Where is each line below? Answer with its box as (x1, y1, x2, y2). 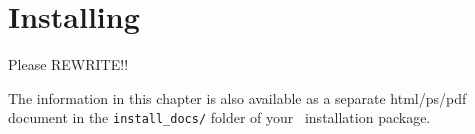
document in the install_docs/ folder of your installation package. (8, 107, 431, 128)
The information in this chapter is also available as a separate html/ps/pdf (8, 87, 467, 108)
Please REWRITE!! (8, 54, 129, 75)
